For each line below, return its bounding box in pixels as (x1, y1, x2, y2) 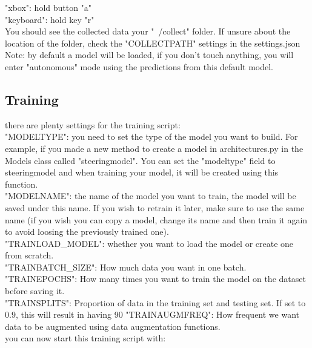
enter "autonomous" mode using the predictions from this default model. (5, 60, 273, 73)
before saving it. (5, 284, 65, 297)
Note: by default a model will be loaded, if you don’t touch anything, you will (5, 48, 294, 61)
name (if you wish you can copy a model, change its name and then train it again (5, 213, 308, 226)
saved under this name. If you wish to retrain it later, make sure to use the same (5, 201, 305, 214)
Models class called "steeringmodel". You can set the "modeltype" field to (5, 154, 276, 166)
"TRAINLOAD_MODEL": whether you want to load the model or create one (5, 237, 294, 249)
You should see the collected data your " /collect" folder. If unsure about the (5, 25, 291, 38)
